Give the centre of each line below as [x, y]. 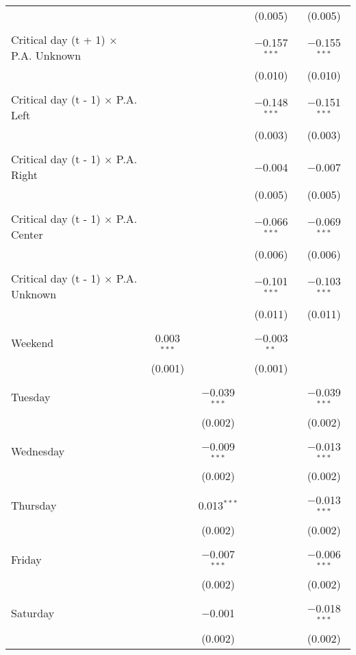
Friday [26, 559]
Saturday [33, 613]
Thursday [34, 505]
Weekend [33, 343]
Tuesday [31, 397]
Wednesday [38, 451]
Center [27, 234]
